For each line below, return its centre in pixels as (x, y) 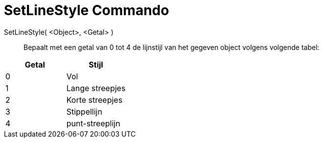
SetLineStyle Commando (87, 10)
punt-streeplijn (93, 123)
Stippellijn (84, 111)
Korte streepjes (94, 100)
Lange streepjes (96, 88)
